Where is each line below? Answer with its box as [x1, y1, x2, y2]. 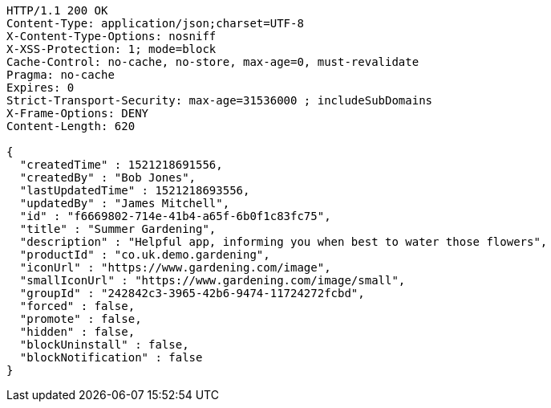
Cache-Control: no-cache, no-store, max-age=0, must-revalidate [6, 55, 419, 68]
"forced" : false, [19, 300, 136, 312]
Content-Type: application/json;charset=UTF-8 [6, 17, 304, 30]
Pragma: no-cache [6, 68, 115, 81]
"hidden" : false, [19, 325, 136, 338]
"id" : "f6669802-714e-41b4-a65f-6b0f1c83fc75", [19, 210, 331, 222]
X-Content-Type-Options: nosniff [6, 30, 217, 43]
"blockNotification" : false [19, 351, 203, 364]
